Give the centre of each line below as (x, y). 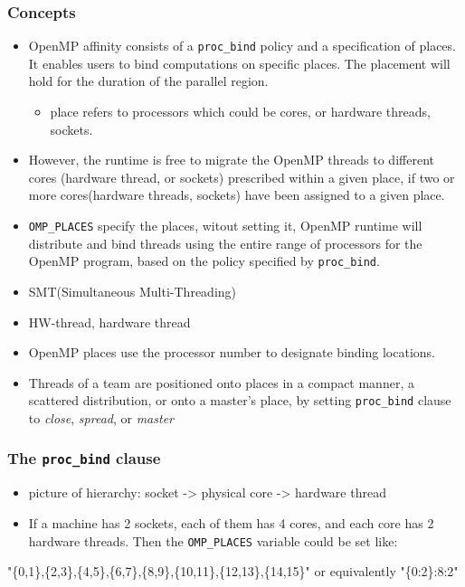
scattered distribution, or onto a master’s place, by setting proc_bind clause (240, 400)
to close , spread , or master (101, 417)
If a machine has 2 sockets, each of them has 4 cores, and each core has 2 (231, 522)
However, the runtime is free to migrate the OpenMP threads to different (231, 160)
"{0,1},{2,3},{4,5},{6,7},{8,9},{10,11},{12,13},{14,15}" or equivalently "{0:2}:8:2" (233, 571)
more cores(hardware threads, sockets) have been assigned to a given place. (237, 195)
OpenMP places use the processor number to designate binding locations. (232, 352)
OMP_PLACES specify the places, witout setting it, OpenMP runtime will (225, 226)
